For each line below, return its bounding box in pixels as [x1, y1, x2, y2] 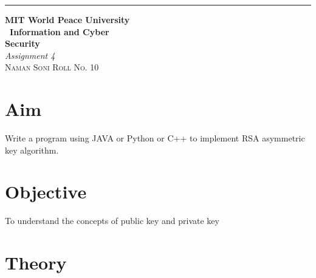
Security [5, 37, 40, 50]
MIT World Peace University [5, 13, 130, 25]
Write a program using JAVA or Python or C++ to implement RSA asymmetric [5, 132, 305, 144]
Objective [5, 179, 87, 204]
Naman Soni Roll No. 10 [5, 61, 99, 73]
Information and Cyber [10, 25, 109, 38]
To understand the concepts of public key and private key [5, 214, 219, 227]
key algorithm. [5, 143, 59, 156]
